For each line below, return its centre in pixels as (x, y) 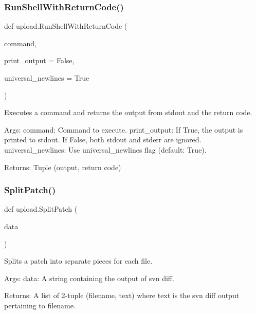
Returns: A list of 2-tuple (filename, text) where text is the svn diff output (122, 295)
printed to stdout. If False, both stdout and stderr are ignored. (103, 140)
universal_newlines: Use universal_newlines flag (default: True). (105, 149)
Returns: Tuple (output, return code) (63, 167)
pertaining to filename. (40, 305)
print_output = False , (39, 60)
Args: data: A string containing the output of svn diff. (89, 278)
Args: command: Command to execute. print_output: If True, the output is (124, 129)
